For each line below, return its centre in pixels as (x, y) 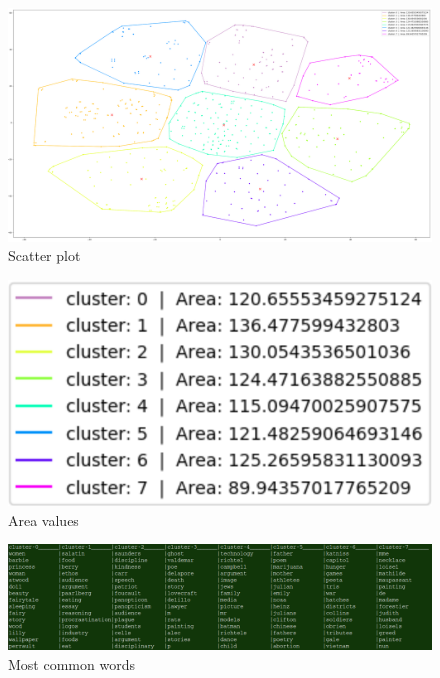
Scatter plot (44, 255)
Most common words (71, 664)
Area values (43, 519)
